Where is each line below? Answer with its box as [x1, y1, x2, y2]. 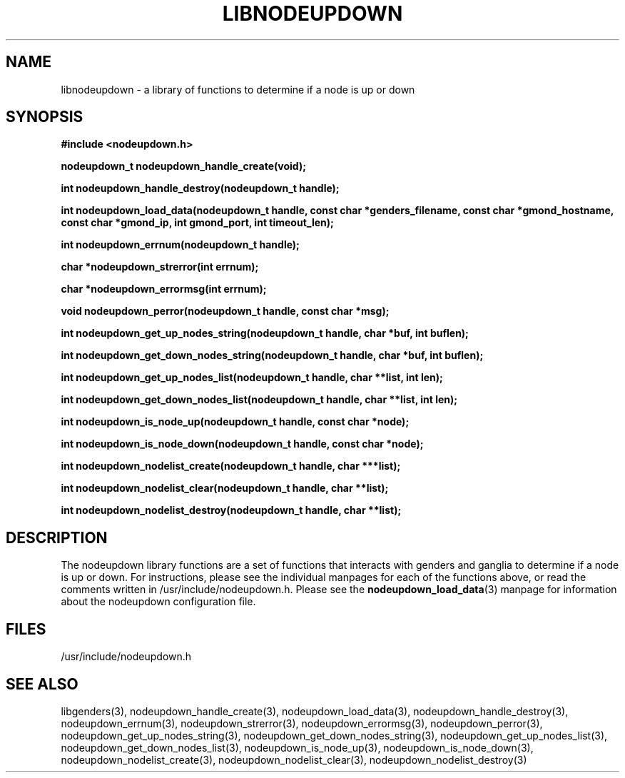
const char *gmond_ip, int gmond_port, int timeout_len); [61, 216, 334, 229]
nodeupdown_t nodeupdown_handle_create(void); [61, 160, 306, 173]
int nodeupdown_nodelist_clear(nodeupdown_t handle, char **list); [61, 482, 389, 495]
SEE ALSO [6, 675, 78, 693]
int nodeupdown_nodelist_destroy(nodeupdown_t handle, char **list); [61, 504, 402, 517]
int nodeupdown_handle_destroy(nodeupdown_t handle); [61, 182, 340, 195]
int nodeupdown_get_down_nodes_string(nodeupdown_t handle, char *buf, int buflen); [61, 349, 484, 362]
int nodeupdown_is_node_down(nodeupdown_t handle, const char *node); [61, 438, 424, 450]
